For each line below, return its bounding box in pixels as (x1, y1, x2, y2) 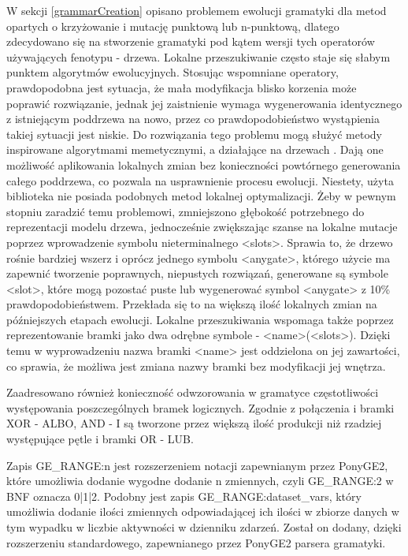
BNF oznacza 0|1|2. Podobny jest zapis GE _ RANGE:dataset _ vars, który (6, 487, 362, 504)
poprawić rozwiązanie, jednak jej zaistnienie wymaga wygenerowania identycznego (6, 95, 402, 111)
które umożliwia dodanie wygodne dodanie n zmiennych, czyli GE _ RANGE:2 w (6, 472, 394, 489)
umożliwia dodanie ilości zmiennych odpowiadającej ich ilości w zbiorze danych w (6, 503, 399, 520)
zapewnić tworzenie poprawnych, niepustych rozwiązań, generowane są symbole (6, 265, 388, 282)
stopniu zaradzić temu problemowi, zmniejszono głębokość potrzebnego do (6, 203, 365, 219)
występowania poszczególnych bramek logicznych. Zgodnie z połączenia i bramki (6, 399, 395, 416)
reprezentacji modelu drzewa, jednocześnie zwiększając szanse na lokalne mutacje (6, 218, 398, 235)
